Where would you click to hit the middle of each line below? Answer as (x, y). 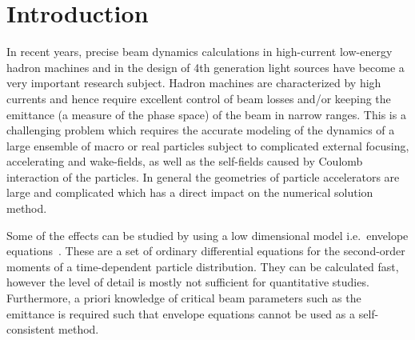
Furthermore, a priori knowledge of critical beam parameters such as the (184, 298)
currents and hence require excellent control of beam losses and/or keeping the (199, 98)
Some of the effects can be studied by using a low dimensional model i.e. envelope (207, 235)
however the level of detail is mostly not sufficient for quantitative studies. (188, 282)
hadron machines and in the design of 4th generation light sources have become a (206, 67)
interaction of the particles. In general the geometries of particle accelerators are (203, 176)
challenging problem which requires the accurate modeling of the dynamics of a (201, 130)
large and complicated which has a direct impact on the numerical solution (190, 192)
